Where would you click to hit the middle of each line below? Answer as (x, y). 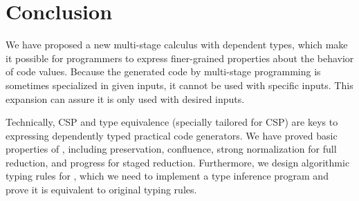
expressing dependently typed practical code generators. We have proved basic (172, 135)
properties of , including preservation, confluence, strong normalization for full (171, 149)
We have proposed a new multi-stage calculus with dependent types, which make (177, 45)
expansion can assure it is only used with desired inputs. (125, 98)
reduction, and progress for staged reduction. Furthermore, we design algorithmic (178, 162)
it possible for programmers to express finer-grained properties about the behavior (180, 58)
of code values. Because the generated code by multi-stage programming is (163, 71)
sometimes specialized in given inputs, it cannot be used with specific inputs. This (179, 85)
